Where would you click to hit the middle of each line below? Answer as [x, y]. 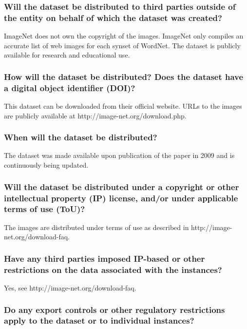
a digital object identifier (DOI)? [70, 87]
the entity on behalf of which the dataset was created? [113, 17]
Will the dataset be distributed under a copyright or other [122, 186]
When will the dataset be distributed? [81, 137]
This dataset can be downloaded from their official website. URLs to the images [123, 106]
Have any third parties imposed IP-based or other [104, 258]
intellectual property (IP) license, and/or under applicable [121, 198]
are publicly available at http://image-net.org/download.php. [95, 115]
